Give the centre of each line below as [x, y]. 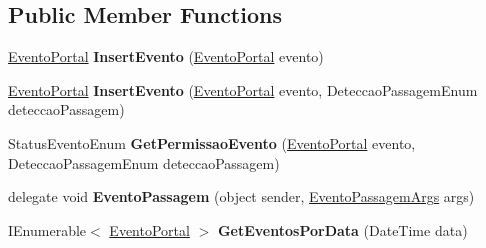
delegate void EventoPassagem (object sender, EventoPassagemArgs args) [241, 196]
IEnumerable [47, 229]
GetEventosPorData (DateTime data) [342, 229]
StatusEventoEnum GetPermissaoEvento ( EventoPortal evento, [212, 142]
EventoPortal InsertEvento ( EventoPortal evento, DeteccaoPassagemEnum [243, 89]
